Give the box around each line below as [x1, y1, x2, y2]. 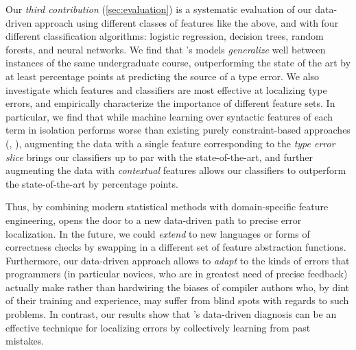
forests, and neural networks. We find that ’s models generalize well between [5, 42, 326, 56]
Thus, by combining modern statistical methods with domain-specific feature [5, 199, 329, 214]
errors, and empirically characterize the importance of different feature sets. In [5, 96, 335, 110]
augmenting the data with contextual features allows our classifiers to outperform [5, 163, 346, 177]
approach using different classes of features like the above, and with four [34, 15, 339, 29]
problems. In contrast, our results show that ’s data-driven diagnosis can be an [5, 307, 337, 321]
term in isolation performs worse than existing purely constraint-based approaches [5, 123, 351, 137]
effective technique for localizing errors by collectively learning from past [5, 320, 311, 334]
